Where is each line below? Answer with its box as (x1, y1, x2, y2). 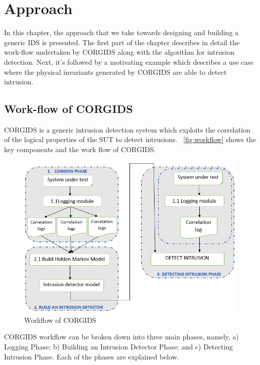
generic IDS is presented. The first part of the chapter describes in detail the (4, 37, 240, 47)
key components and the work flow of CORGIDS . (4, 144, 156, 155)
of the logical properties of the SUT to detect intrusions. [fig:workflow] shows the (4, 134, 256, 145)
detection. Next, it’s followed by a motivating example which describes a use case (4, 56, 253, 67)
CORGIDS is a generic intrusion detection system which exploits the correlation (4, 124, 250, 135)
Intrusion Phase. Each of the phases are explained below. (4, 351, 179, 361)
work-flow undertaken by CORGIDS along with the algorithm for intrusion (4, 47, 234, 57)
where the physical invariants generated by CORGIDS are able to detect (4, 66, 227, 77)
